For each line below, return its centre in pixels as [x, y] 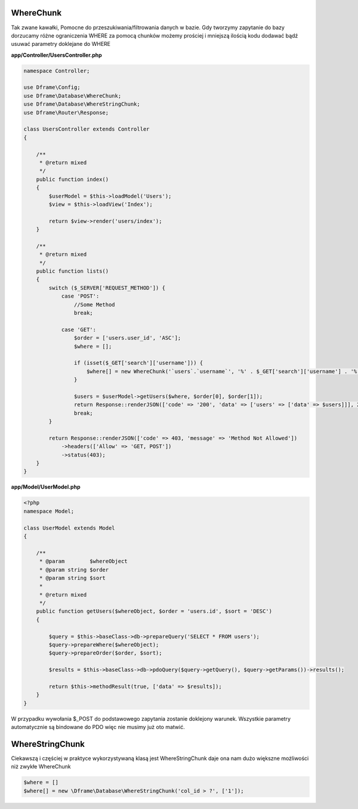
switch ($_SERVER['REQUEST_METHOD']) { [107, 288]
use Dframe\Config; [52, 87]
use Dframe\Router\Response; [66, 112]
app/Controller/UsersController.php [57, 55]
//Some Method [95, 305]
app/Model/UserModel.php [46, 487]
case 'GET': [79, 329]
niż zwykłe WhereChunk [41, 767]
